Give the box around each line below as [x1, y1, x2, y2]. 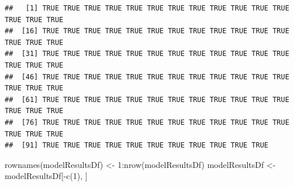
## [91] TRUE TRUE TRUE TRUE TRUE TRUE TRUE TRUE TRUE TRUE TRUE [5, 141, 269, 150]
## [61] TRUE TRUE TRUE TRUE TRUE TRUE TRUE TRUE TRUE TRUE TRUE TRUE [5, 95, 289, 104]
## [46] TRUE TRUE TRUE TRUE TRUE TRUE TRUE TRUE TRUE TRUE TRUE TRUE [5, 72, 289, 81]
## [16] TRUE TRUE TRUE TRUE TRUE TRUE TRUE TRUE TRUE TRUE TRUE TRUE [5, 27, 289, 36]
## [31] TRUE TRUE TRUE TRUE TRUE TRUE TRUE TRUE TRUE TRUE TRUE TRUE [5, 50, 289, 58]
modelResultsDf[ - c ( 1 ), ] [5, 170, 88, 182]
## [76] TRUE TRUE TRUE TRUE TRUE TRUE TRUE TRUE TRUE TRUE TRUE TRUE [5, 118, 289, 127]
